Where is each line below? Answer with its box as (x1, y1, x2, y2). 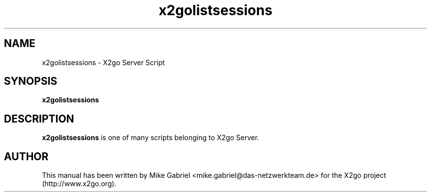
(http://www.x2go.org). (42, 179, 117, 188)
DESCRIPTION (4, 112, 74, 125)
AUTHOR (4, 150, 49, 163)
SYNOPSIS (4, 75, 58, 88)
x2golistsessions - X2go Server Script (42, 58, 165, 67)
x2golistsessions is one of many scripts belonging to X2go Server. (42, 133, 259, 142)
